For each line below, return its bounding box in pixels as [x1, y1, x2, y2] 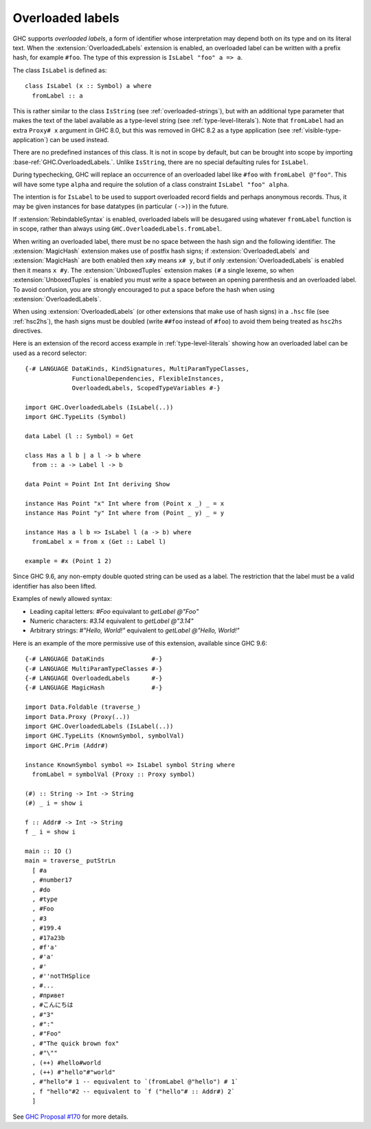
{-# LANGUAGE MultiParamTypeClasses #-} [25, 665, 163, 672]
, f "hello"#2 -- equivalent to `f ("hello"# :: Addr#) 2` [32, 1087, 235, 1095]
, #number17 [32, 876, 72, 884]
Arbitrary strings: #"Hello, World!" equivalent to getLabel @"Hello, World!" [30, 626, 240, 635]
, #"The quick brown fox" [32, 1039, 120, 1047]
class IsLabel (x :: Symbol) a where [25, 82, 153, 90]
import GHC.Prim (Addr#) [25, 742, 109, 749]
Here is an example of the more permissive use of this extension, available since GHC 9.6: [12, 639, 267, 647]
